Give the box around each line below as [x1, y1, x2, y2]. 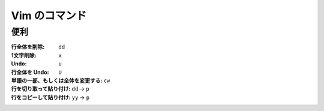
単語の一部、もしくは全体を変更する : [11, 77, 103, 84]
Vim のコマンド [11, 9, 87, 22]
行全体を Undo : [11, 68, 49, 76]
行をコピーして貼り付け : [11, 94, 71, 101]
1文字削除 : [11, 52, 37, 59]
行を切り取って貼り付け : [11, 85, 71, 92]
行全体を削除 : [11, 43, 45, 50]
